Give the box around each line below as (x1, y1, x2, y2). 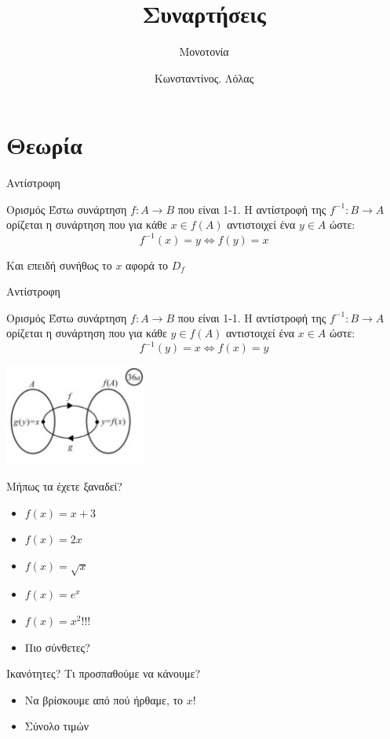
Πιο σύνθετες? (24, 638, 90, 655)
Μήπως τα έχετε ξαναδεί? (6, 477, 122, 494)
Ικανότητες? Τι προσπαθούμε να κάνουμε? (6, 665, 201, 682)
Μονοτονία (179, 43, 229, 60)
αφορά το (126, 256, 169, 273)
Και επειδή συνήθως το (6, 256, 112, 273)
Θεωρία (6, 129, 82, 161)
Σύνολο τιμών (24, 718, 89, 734)
